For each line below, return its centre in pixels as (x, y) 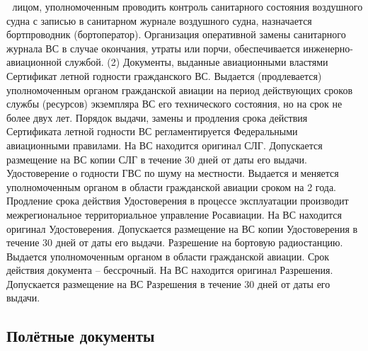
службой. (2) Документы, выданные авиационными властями (196, 62)
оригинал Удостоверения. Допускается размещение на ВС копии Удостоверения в (182, 228)
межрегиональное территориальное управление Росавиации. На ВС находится (174, 214)
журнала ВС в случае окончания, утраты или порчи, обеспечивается (153, 48)
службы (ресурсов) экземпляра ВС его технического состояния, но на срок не (174, 104)
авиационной (34, 62)
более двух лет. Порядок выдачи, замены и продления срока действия (157, 117)
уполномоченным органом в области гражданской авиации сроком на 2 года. (172, 186)
